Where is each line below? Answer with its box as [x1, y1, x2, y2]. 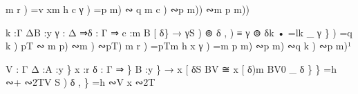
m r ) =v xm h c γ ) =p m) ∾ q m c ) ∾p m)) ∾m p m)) [6, 2, 249, 16]
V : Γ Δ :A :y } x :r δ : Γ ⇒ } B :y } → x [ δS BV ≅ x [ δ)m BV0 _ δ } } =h [6, 61, 337, 75]
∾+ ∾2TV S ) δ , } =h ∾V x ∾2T [6, 75, 156, 89]
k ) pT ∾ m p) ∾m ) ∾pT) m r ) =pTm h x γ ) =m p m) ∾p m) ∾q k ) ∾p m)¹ [6, 38, 352, 53]
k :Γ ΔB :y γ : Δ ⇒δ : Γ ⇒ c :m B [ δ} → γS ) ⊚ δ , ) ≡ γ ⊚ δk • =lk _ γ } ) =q [6, 25, 352, 39]
